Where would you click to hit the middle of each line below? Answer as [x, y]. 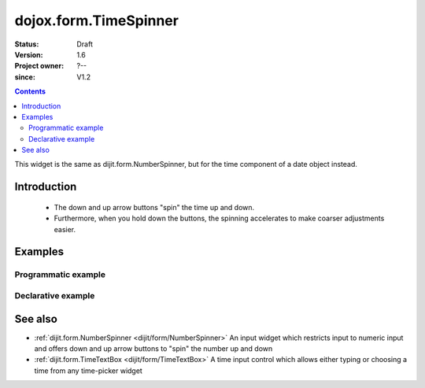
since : [25, 77]
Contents [30, 91]
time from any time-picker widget [89, 371]
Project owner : [39, 66]
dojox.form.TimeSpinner [96, 20]
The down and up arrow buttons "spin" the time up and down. [154, 207]
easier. [65, 229]
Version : [29, 54]
